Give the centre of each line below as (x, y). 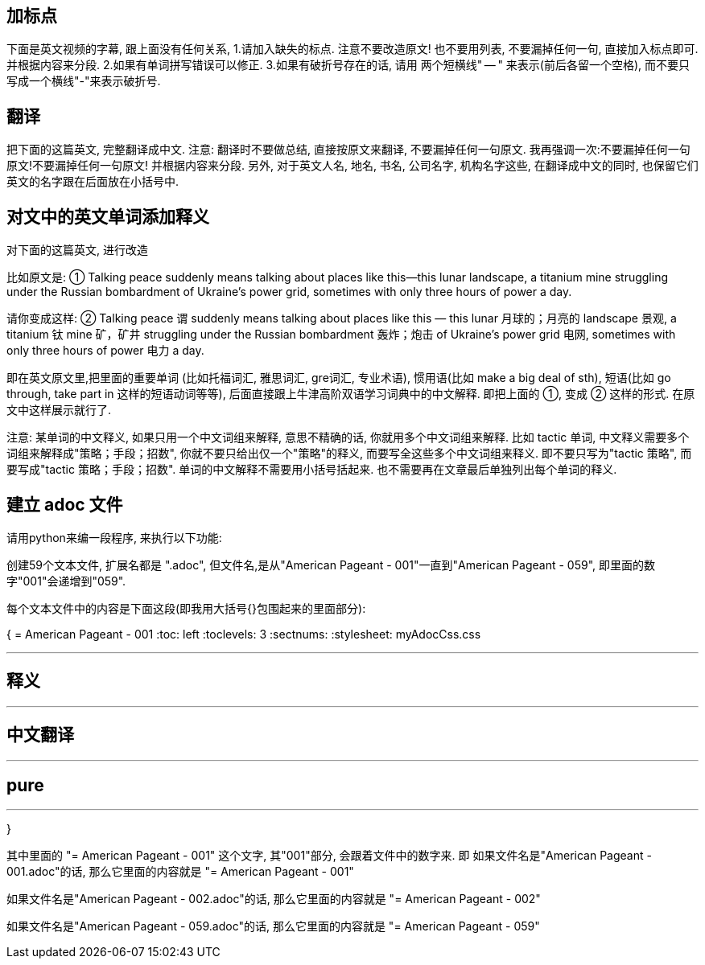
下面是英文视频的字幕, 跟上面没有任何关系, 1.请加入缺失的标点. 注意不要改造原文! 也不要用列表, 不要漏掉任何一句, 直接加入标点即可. (352, 49)
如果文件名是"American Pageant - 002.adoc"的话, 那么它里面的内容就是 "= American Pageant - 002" (274, 899)
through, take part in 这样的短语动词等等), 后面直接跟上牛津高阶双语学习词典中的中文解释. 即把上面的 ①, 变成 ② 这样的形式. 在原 (351, 394)
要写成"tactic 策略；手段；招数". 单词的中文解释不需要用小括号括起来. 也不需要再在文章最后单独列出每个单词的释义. (312, 470)
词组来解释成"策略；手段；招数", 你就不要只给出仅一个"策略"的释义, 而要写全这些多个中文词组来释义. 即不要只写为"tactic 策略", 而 (349, 454)
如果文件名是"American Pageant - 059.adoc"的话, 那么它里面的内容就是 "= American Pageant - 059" (273, 926)
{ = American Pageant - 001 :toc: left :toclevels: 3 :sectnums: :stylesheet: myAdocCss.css (244, 634)
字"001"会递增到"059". (66, 581)
